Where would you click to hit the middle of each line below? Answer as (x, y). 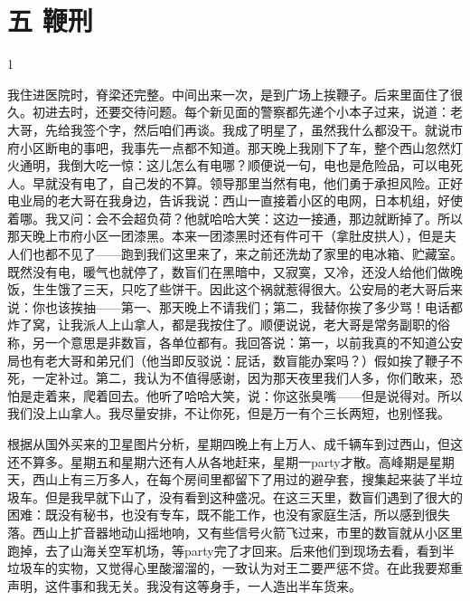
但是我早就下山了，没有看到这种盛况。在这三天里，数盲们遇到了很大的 (254, 496)
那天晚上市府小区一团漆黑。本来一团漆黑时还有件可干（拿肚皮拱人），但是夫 (232, 236)
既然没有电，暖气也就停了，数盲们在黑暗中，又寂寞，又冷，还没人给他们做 (229, 271)
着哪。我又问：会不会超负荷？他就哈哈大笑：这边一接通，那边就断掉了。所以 (235, 218)
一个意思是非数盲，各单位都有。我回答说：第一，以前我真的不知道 (241, 343)
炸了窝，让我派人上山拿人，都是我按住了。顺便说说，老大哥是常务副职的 (222, 324)
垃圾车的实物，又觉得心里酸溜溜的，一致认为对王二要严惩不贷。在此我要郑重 (235, 568)
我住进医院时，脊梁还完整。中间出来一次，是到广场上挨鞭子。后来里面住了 (229, 94)
